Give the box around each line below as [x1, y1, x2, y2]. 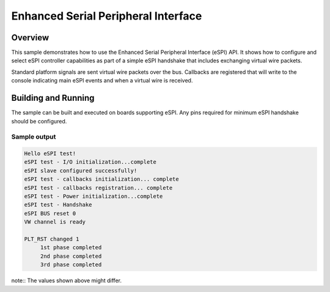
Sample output [11, 133, 56, 141]
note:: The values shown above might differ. [11, 277, 122, 284]
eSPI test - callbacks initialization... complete [24, 176, 180, 183]
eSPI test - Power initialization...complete [24, 193, 163, 200]
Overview [11, 32, 50, 43]
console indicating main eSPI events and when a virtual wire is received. [11, 77, 193, 84]
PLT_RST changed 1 [24, 235, 79, 243]
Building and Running [11, 93, 95, 103]
